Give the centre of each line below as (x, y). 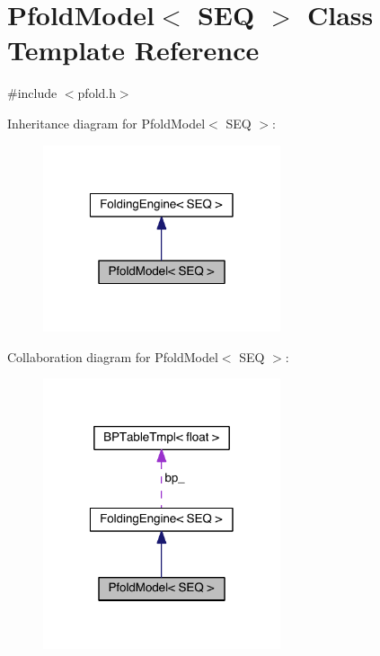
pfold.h (97, 93)
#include (32, 93)
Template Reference (133, 50)
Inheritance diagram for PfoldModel (106, 123)
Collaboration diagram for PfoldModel (113, 356)
